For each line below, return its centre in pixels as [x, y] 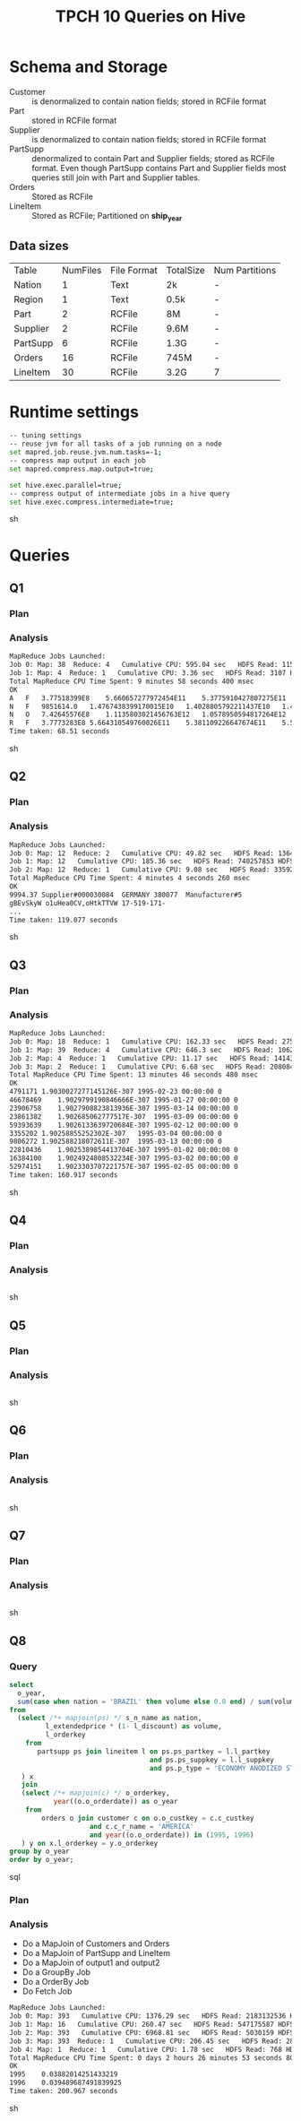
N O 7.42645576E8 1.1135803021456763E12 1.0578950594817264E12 [148, 714]
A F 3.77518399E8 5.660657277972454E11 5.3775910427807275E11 [148, 698]
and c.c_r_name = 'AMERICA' [142, 1826]
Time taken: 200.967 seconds [64, 2091]
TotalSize [186, 270]
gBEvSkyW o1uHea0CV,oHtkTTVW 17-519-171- [88, 903]
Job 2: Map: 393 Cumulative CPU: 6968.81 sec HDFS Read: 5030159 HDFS [152, 2032]
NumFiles [82, 270]
